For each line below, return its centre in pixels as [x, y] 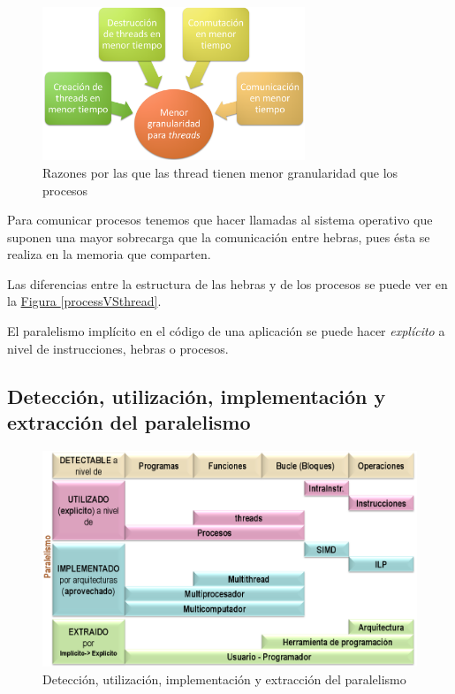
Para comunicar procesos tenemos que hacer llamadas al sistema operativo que [220, 220]
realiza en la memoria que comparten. [109, 254]
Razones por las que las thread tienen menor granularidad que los [220, 172]
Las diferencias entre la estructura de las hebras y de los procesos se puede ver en [227, 283]
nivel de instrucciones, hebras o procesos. [118, 348]
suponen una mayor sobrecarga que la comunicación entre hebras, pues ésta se [219, 236]
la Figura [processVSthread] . [84, 301]
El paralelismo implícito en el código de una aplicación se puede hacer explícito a [226, 331]
